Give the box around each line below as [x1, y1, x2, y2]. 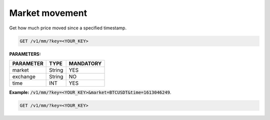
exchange [12, 73, 36, 80]
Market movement [9, 7, 87, 18]
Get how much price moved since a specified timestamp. [9, 25, 127, 31]
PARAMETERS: [9, 51, 41, 57]
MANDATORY [68, 60, 102, 67]
